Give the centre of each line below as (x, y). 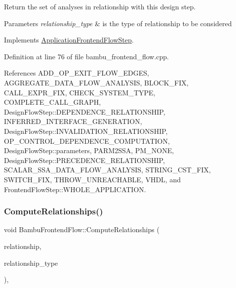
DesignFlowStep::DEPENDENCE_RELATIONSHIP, (85, 111)
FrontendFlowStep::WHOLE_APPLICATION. (75, 189)
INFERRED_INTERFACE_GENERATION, (73, 121)
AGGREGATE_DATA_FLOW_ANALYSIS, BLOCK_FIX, (96, 82)
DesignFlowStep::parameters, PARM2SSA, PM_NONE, (89, 150)
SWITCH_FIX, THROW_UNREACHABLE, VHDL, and (92, 179)
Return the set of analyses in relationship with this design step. (100, 6)
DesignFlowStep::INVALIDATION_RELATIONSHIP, (86, 131)
